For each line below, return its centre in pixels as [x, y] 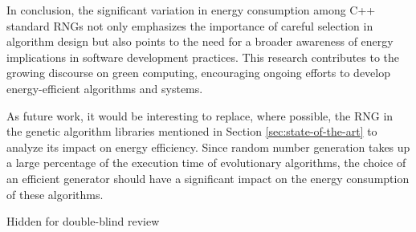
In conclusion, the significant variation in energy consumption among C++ [191, 10]
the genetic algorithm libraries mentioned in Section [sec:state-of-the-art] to [192, 131]
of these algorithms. [55, 194]
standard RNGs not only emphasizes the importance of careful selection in [190, 25]
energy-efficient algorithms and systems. [105, 88]
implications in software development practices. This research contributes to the [203, 57]
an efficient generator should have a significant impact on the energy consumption [208, 178]
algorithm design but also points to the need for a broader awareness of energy [200, 41]
